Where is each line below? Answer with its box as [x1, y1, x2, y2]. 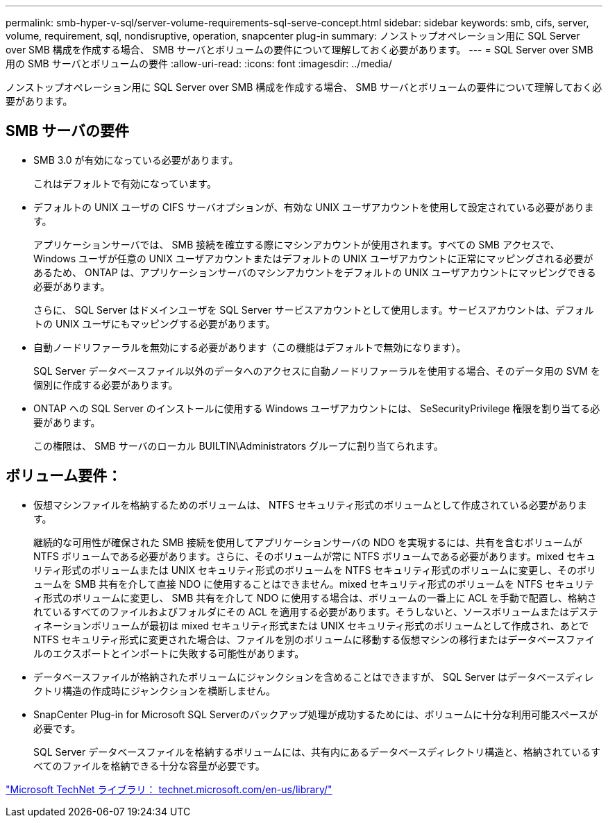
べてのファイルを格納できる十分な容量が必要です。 [33, 759, 265, 772]
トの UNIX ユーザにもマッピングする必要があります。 [33, 317, 276, 330]
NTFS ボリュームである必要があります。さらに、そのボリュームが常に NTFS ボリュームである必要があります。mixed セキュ [33, 550, 596, 562]
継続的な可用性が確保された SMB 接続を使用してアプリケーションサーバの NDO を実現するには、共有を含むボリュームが [33, 536, 582, 548]
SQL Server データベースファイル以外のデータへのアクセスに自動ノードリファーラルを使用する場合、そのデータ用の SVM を [33, 364, 600, 377]
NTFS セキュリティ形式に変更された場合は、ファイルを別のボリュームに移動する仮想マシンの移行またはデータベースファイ [33, 633, 595, 645]
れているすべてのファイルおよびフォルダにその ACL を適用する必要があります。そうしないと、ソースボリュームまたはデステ [33, 605, 598, 618]
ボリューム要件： [6, 467, 122, 485]
